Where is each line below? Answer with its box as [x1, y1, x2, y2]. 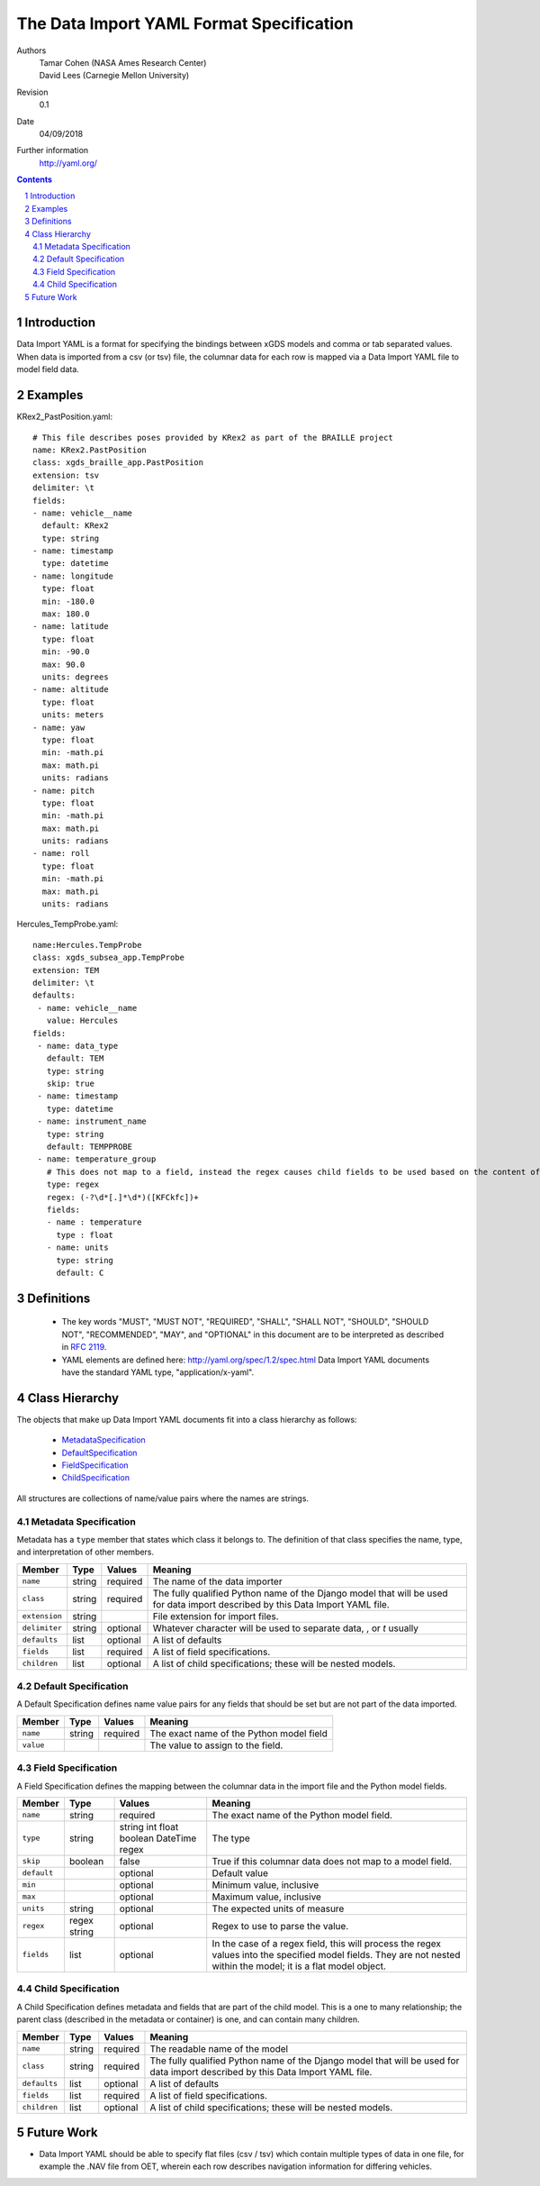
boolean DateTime [119, 1832, 197, 1844]
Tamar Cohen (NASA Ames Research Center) [39, 57, 207, 68]
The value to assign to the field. [149, 1739, 283, 1752]
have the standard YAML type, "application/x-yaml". [61, 1366, 255, 1378]
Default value [211, 1866, 269, 1879]
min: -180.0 [41, 596, 94, 606]
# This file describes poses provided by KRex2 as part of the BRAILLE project [32, 433, 393, 442]
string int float [119, 1820, 179, 1833]
